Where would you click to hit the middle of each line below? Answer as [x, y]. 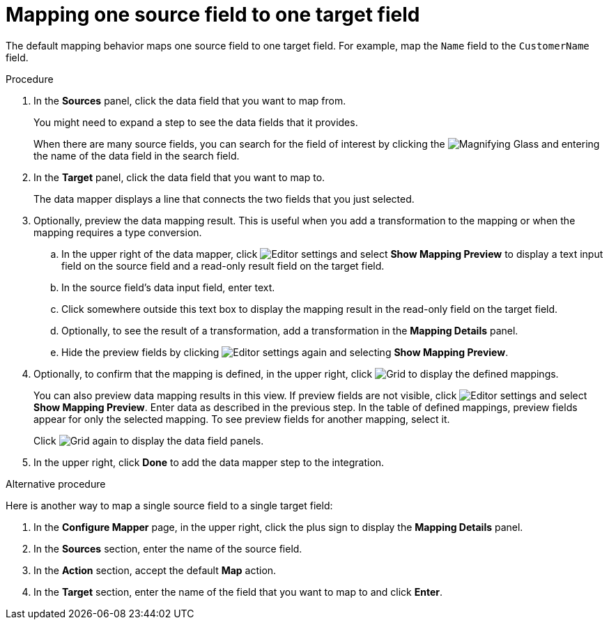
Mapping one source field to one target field [213, 15]
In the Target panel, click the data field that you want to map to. [179, 177]
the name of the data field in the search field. [137, 155]
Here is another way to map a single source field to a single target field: [169, 505]
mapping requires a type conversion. [118, 232]
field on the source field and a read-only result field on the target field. [223, 265]
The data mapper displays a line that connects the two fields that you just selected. [224, 199]
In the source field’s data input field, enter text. [168, 287]
